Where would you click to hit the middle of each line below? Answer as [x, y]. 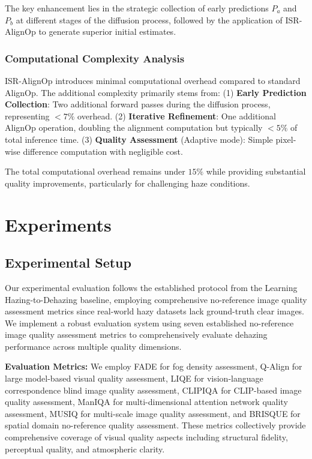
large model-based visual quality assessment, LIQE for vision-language [134, 378]
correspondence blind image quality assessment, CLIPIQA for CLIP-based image [153, 390]
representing [27, 115]
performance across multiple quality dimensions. [93, 346]
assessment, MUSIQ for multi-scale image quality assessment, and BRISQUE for [153, 413]
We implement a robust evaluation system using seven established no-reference [149, 322]
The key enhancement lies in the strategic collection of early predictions [137, 8]
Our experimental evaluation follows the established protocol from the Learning [151, 287]
